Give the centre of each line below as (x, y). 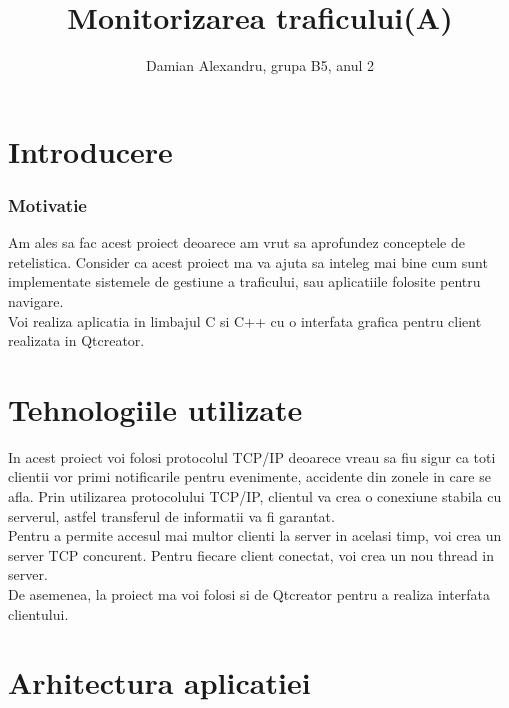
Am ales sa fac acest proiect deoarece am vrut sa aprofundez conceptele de (236, 242)
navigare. (36, 300)
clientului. (38, 613)
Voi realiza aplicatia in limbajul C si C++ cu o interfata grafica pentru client (245, 320)
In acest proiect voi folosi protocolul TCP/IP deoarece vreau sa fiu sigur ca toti (252, 456)
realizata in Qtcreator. (76, 340)
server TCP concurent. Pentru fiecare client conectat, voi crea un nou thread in (251, 554)
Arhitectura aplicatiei (159, 682)
